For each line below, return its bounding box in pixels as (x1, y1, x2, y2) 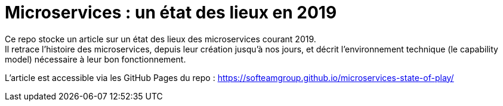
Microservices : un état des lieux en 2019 (5, 2, 337, 23)
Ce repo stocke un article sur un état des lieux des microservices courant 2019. (5, 33, 316, 44)
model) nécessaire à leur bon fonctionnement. (5, 54, 186, 64)
